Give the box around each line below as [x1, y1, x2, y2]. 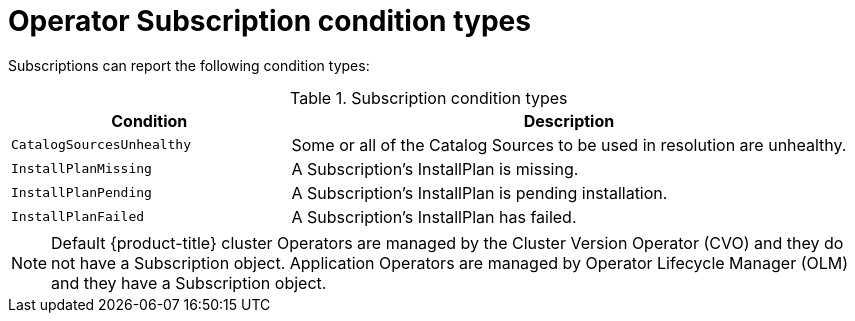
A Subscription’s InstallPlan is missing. [291, 158, 579, 179]
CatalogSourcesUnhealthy [11, 137, 192, 153]
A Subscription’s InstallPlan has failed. [291, 206, 577, 227]
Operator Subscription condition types [8, 4, 531, 38]
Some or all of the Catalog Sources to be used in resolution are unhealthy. [291, 134, 847, 155]
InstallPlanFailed [11, 209, 145, 225]
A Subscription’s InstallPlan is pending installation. [291, 182, 668, 203]
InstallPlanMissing [11, 161, 152, 177]
